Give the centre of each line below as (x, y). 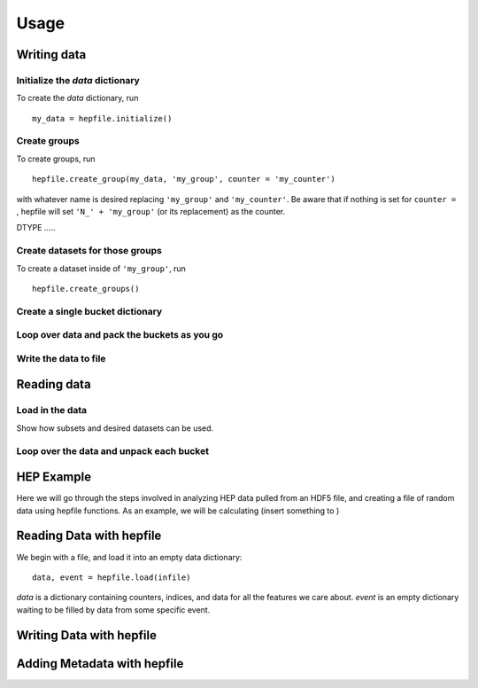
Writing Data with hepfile (86, 635)
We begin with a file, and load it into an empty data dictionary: (129, 557)
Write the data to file (61, 358)
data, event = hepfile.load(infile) (112, 577)
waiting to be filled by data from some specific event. (113, 610)
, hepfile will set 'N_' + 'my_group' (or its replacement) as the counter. (151, 212)
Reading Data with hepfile (89, 536)
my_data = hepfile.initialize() (102, 118)
